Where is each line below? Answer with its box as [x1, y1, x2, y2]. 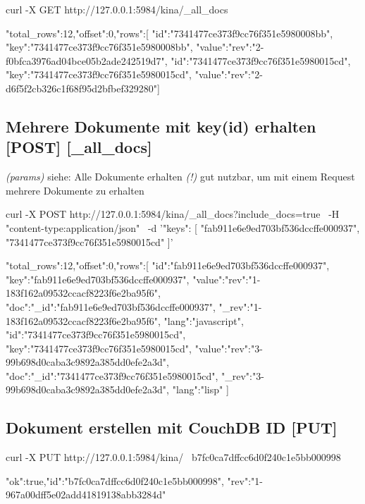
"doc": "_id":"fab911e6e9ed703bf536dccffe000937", [6, 299, 216, 314]
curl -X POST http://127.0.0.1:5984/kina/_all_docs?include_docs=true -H [6, 207, 340, 221]
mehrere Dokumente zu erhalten [6, 183, 144, 197]
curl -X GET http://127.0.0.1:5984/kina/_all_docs [6, 2, 228, 16]
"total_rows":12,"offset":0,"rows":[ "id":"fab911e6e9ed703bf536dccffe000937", [6, 258, 330, 273]
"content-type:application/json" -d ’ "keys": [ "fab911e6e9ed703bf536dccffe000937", [6, 220, 360, 235]
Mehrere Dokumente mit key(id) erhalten [6, 115, 316, 137]
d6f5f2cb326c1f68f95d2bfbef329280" [6, 80, 157, 95]
